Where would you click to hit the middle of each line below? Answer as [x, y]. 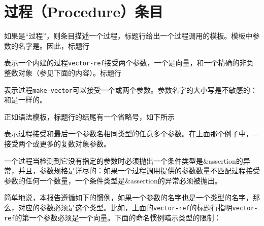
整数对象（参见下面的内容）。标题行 [63, 72]
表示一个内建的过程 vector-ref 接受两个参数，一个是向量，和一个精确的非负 [129, 63]
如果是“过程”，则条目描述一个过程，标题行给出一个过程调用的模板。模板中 [128, 36]
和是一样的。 [25, 100]
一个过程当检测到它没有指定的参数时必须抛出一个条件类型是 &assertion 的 [124, 160]
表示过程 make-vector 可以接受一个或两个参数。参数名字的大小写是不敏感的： [131, 89]
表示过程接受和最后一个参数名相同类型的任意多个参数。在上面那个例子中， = [131, 134]
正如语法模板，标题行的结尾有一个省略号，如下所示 [89, 116]
